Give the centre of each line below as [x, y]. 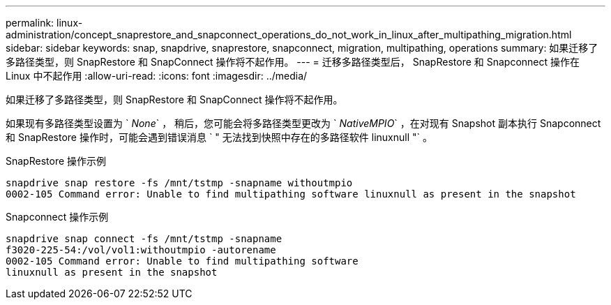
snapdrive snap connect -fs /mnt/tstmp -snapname [144, 239]
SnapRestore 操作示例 [56, 161]
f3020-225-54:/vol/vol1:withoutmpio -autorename [141, 250]
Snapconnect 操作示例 [57, 217]
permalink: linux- [44, 23]
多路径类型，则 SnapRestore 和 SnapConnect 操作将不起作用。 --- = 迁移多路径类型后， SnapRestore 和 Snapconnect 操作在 [293, 62]
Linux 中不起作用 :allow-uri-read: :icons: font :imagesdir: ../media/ [157, 76]
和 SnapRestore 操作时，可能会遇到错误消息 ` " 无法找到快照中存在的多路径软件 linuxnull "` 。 [219, 137]
